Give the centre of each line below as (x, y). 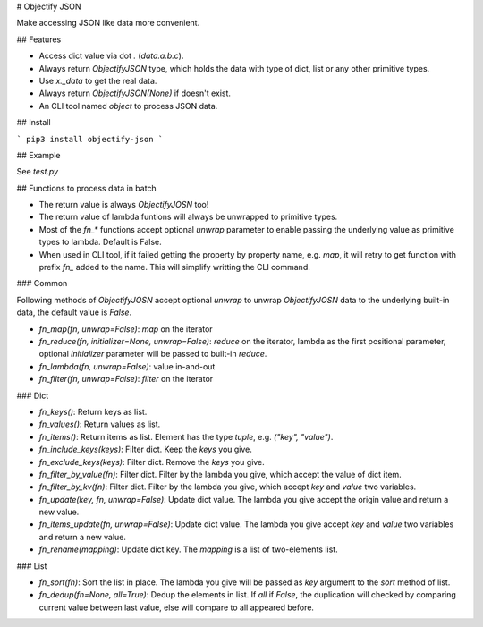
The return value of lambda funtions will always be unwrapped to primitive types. (188, 217)
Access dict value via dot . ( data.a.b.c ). (111, 56)
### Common (42, 284)
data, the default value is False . (74, 312)
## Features (39, 39)
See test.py (37, 172)
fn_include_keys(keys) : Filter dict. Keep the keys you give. (145, 449)
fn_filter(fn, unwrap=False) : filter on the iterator (126, 379)
